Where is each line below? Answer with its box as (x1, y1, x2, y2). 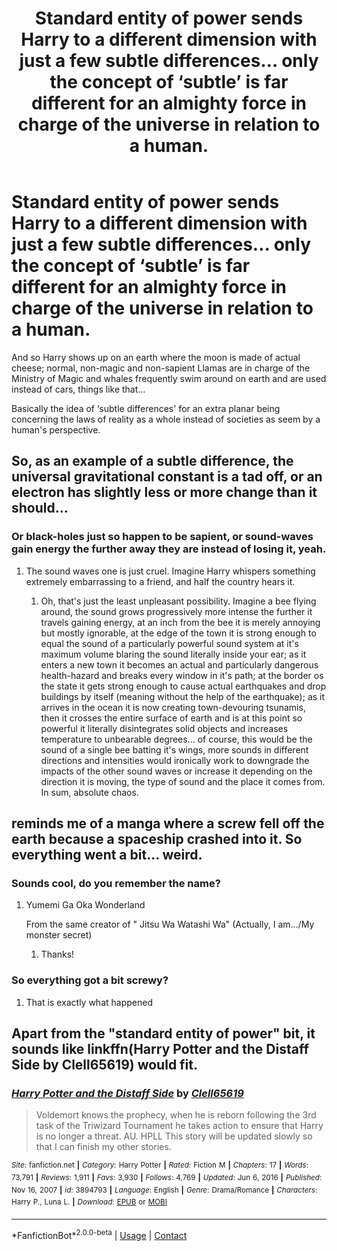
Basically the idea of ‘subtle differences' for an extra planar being (11, 402, 281, 414)
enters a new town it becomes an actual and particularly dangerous (40, 658, 319, 671)
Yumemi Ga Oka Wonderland (25, 899, 146, 911)
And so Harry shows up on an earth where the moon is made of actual (11, 351, 301, 363)
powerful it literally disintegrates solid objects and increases (40, 722, 289, 734)
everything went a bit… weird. (11, 847, 203, 864)
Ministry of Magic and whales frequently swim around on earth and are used (11, 372, 327, 384)
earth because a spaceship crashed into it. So (11, 831, 303, 848)
